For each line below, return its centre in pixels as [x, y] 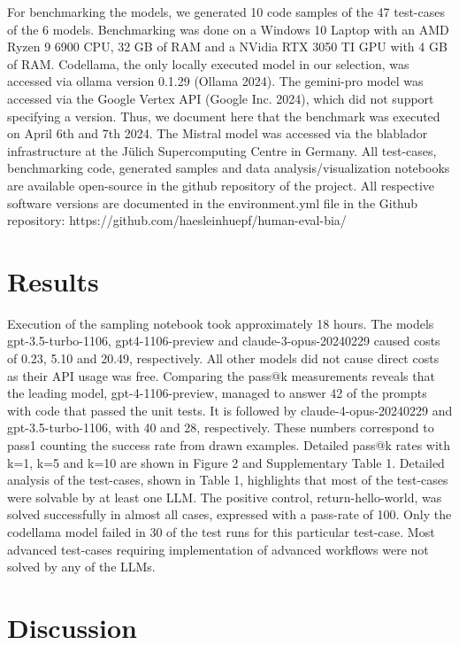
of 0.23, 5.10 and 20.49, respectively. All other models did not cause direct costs [223, 358]
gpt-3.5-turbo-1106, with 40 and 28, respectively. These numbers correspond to [221, 427]
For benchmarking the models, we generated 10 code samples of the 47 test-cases [226, 12]
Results [53, 280]
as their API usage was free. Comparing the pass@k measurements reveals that [221, 375]
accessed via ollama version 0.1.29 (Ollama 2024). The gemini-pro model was [215, 81]
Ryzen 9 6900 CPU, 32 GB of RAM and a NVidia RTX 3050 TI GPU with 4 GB [227, 47]
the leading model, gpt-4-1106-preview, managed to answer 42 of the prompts [217, 393]
